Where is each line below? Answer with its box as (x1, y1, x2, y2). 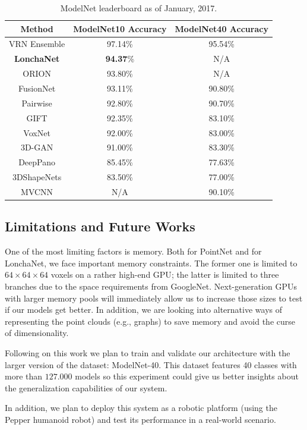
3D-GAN (20, 141, 53, 153)
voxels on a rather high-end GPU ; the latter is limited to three (50, 268, 279, 281)
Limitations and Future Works (5, 217, 195, 236)
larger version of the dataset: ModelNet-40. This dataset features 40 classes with (5, 358, 297, 371)
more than (5, 370, 43, 382)
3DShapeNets (12, 171, 62, 183)
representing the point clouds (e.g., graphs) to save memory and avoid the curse (5, 315, 296, 327)
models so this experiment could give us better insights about (75, 370, 299, 382)
